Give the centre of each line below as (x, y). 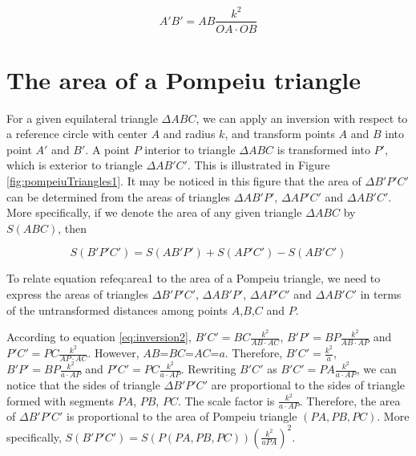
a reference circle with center (77, 134)
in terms (381, 294)
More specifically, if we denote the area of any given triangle (154, 212)
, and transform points (280, 134)
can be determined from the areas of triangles (119, 196)
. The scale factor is (226, 400)
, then (73, 228)
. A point (107, 149)
